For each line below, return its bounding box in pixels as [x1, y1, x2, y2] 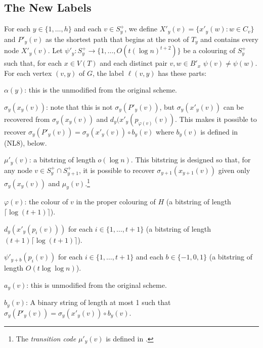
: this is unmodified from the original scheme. [26, 279, 167, 290]
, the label [93, 67, 124, 78]
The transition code [16, 333, 76, 343]
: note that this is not [46, 101, 113, 112]
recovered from [4, 113, 50, 124]
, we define [124, 23, 158, 34]
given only [218, 164, 250, 175]
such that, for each [4, 58, 62, 68]
